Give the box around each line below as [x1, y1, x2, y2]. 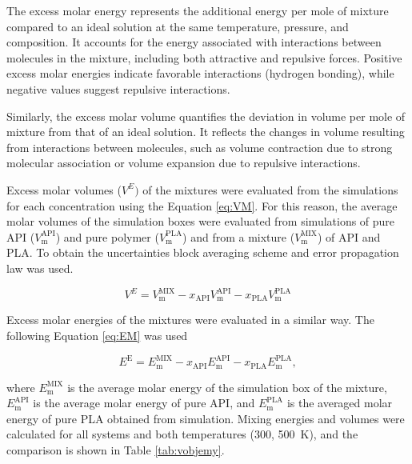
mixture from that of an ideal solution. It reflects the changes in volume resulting [6, 123, 405, 140]
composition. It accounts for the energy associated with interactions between [6, 34, 382, 50]
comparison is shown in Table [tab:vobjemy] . [6, 441, 225, 458]
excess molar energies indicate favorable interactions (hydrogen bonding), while [6, 65, 394, 82]
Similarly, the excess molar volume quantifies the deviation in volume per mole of [6, 107, 406, 124]
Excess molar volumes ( [6, 181, 122, 198]
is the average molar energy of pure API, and [33, 394, 255, 411]
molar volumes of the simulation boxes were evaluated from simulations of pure [6, 213, 395, 230]
